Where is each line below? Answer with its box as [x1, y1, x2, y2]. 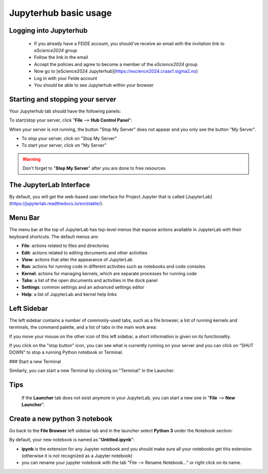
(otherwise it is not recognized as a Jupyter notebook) [21, 453, 133, 459]
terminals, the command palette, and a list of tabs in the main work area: [9, 324, 157, 330]
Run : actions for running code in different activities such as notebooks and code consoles [21, 263, 205, 270]
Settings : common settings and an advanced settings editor [21, 284, 144, 290]
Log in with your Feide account [34, 75, 97, 81]
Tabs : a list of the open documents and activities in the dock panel [21, 278, 158, 284]
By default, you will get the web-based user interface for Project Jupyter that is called [9, 194, 185, 200]
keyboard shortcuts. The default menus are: [9, 234, 99, 239]
